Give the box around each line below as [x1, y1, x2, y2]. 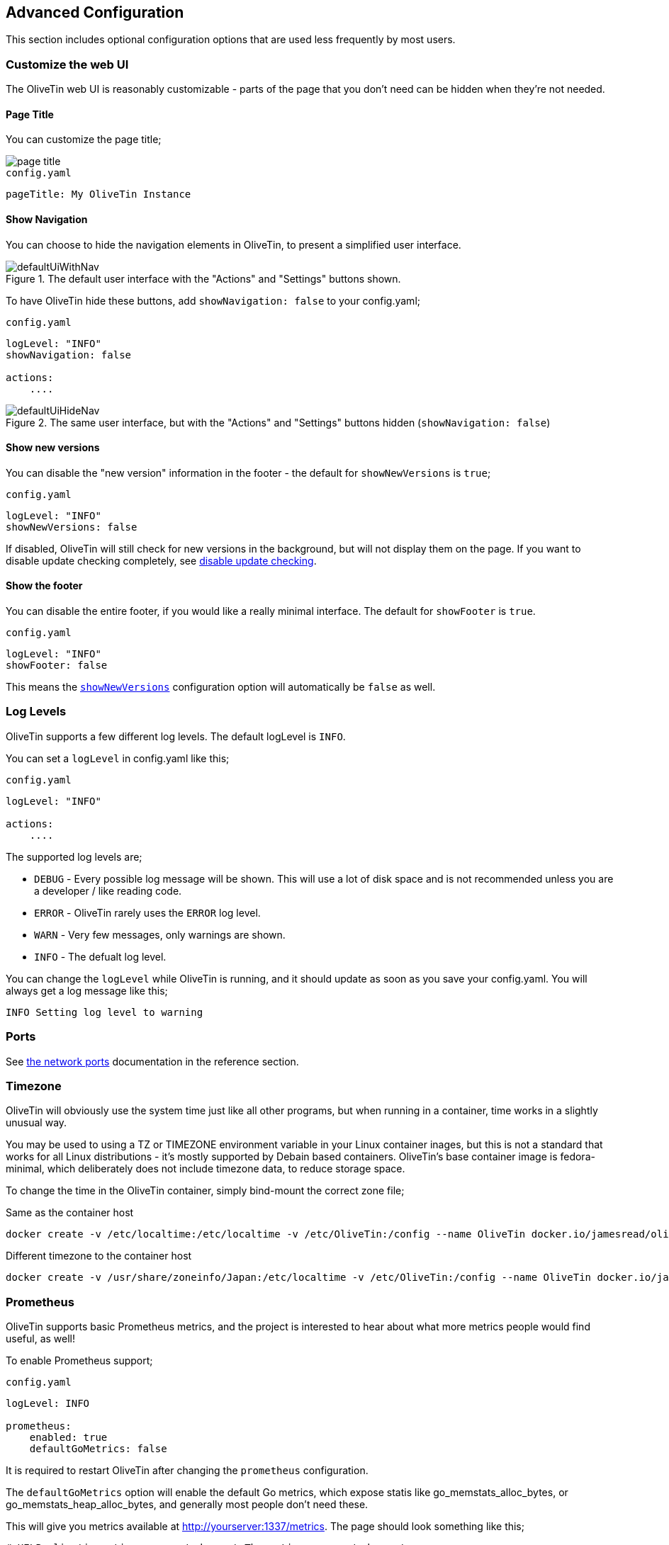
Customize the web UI [6, 57, 129, 72]
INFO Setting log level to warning [6, 1006, 203, 1018]
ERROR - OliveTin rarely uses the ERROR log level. [34, 906, 261, 919]
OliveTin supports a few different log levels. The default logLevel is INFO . [6, 730, 346, 742]
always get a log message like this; [6, 984, 168, 997]
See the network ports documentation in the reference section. [6, 1055, 299, 1068]
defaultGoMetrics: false [29, 1443, 167, 1455]
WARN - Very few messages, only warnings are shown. [34, 928, 286, 941]
